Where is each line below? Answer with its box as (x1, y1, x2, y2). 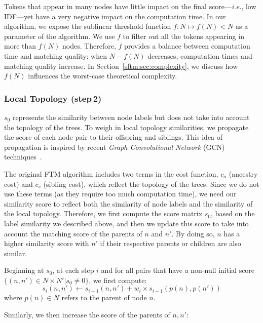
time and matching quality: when (4, 50, 107, 61)
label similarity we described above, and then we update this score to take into (4, 218, 249, 228)
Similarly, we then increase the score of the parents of (4, 309, 170, 320)
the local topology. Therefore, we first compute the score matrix (4, 208, 203, 219)
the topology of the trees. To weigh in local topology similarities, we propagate (4, 122, 249, 132)
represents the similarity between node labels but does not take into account (12, 111, 250, 122)
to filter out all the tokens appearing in (123, 30, 244, 41)
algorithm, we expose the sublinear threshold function (4, 21, 171, 31)
